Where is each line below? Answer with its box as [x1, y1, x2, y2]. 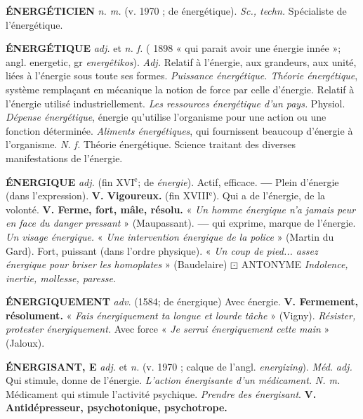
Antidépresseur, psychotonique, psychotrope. [6, 400, 227, 415]
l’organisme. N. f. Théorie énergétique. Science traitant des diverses [6, 137, 296, 152]
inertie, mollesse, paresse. [6, 270, 117, 285]
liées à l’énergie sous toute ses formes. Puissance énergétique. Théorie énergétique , [6, 68, 358, 83]
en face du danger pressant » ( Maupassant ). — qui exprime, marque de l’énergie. [6, 215, 356, 230]
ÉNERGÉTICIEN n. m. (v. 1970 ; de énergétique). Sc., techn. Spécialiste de [6, 4, 347, 18]
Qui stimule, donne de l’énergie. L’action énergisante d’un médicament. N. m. [6, 373, 341, 387]
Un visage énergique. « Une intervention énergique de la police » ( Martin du [6, 229, 334, 244]
